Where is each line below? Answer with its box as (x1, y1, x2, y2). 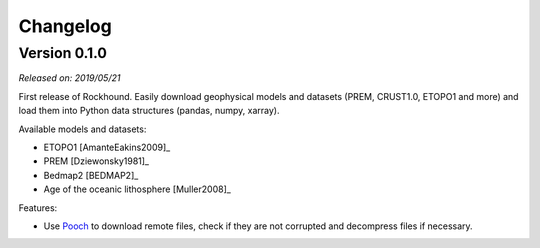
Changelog (18, 15, 112, 37)
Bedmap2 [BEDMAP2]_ (43, 169, 139, 181)
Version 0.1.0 (18, 44, 107, 62)
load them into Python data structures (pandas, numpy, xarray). (18, 105, 280, 117)
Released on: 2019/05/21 (18, 72, 121, 84)
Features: (18, 201, 58, 214)
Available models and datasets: (18, 123, 147, 135)
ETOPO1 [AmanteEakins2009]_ (43, 141, 171, 153)
